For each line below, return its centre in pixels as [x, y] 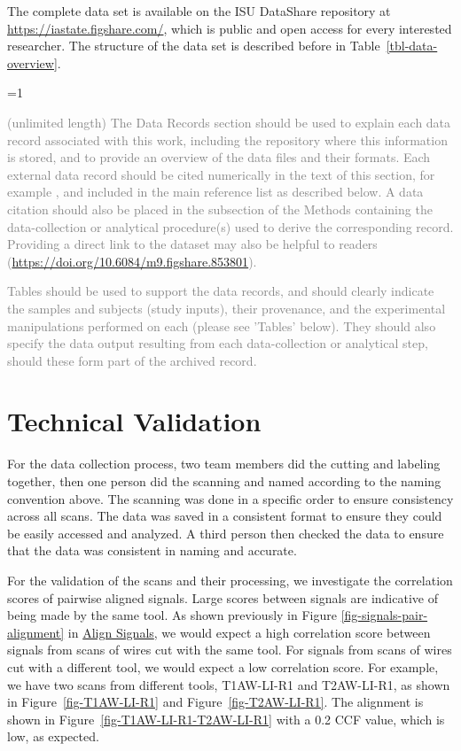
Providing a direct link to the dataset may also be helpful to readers [192, 244]
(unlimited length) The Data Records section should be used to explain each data [229, 122]
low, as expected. [53, 736]
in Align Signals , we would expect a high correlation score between [249, 632]
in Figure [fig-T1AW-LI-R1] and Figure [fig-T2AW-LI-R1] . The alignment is [215, 702]
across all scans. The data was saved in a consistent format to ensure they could [225, 516]
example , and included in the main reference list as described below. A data [215, 192]
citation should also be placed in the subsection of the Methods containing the [220, 209]
